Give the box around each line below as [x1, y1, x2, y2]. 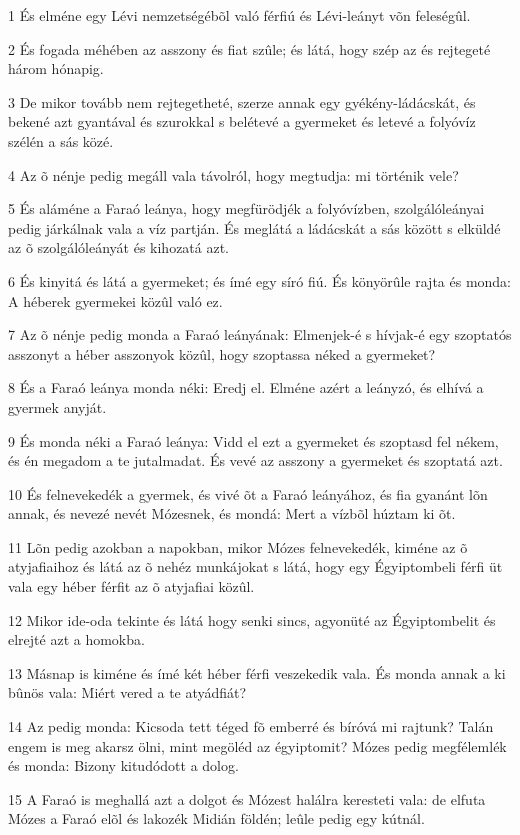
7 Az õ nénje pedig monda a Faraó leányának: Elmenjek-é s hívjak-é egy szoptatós [8, 324, 512, 345]
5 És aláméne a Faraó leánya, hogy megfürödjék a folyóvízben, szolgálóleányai [8, 198, 485, 219]
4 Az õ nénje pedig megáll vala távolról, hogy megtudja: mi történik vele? [8, 164, 459, 185]
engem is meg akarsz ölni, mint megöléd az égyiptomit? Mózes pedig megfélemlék [8, 735, 507, 756]
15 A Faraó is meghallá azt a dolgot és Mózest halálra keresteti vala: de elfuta [8, 788, 486, 809]
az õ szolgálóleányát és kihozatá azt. [8, 237, 230, 258]
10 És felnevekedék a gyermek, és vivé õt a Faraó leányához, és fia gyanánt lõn [8, 483, 488, 504]
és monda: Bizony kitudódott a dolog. [8, 755, 239, 776]
